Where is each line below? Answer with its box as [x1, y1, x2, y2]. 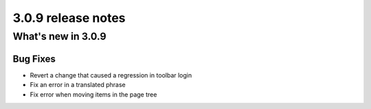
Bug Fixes [12, 53, 56, 64]
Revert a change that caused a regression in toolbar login [30, 71, 192, 79]
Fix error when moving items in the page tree [30, 90, 157, 99]
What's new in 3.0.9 [12, 30, 106, 43]
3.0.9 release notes [12, 10, 126, 25]
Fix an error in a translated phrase [30, 81, 126, 89]
